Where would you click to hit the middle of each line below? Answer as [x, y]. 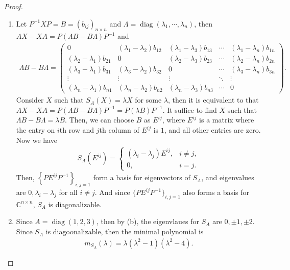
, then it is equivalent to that [213, 100]
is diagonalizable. [75, 204]
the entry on [35, 130]
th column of [119, 130]
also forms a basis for [216, 192]
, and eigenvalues [228, 177]
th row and [77, 130]
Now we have [37, 140]
